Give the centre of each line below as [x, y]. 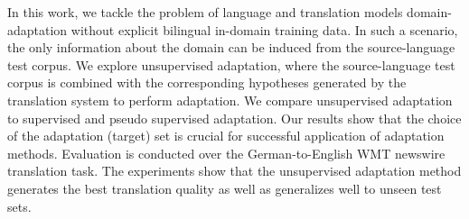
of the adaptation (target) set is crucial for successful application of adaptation [226, 136]
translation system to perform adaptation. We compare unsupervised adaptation [230, 100]
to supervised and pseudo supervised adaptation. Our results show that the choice [234, 118]
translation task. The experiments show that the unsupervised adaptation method [234, 171]
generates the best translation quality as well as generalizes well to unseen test [225, 188]
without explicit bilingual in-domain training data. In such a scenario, [264, 29]
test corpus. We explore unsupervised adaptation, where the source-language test [231, 64]
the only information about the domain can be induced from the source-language [231, 47]
